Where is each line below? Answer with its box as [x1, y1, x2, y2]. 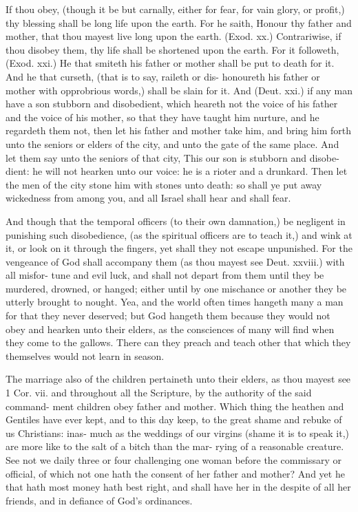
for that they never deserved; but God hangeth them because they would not [6, 308, 330, 323]
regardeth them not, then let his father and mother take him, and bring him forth [6, 123, 352, 138]
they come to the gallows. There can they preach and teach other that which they [6, 335, 351, 350]
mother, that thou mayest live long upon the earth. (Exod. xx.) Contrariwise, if [6, 29, 341, 43]
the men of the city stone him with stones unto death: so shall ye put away [6, 177, 322, 191]
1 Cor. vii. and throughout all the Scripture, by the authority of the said [6, 385, 312, 400]
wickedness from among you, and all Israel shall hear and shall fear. [6, 191, 291, 205]
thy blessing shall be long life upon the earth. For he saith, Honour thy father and [6, 15, 352, 30]
